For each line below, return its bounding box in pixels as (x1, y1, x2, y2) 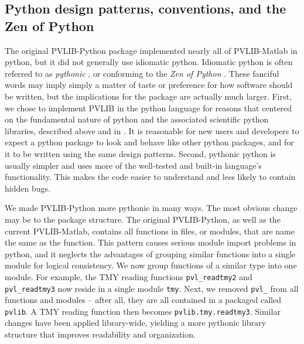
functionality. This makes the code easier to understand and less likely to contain (5, 171, 296, 183)
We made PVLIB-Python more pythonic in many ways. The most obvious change (5, 202, 298, 214)
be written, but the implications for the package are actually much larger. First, (5, 90, 292, 102)
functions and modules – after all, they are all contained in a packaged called (5, 294, 281, 306)
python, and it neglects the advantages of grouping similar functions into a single (5, 247, 296, 260)
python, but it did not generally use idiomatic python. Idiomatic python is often (5, 56, 293, 68)
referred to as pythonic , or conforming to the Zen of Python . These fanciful (5, 67, 279, 79)
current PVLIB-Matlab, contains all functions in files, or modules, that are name (5, 224, 295, 237)
